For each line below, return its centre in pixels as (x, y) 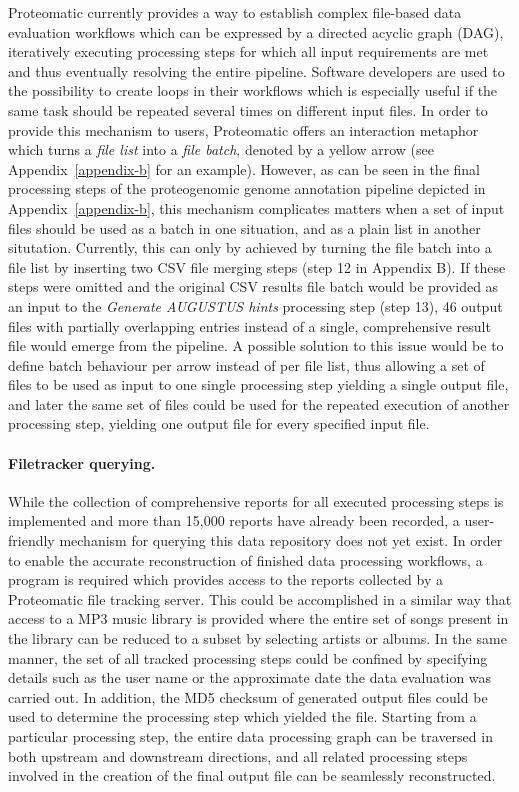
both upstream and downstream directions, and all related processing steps (238, 755)
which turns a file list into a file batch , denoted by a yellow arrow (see (221, 149)
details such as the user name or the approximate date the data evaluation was (250, 677)
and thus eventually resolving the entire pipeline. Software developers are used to (256, 70)
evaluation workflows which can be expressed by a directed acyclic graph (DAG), (256, 31)
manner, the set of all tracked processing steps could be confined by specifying (248, 657)
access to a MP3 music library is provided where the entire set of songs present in (258, 618)
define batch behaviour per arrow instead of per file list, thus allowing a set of (246, 364)
